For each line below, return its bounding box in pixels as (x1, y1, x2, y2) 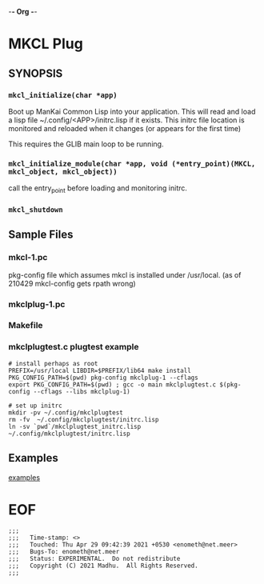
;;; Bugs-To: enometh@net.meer (8, 548, 120, 556)
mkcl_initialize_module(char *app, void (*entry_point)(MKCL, (8, 159, 256, 168)
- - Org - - (8, 7, 38, 16)
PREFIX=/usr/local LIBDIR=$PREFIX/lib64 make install (8, 366, 192, 374)
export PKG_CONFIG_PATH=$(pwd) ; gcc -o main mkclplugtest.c (8, 380, 217, 389)
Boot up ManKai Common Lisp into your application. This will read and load (8, 106, 256, 116)
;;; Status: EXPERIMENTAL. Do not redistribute (8, 555, 181, 563)
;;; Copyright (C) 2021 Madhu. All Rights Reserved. (8, 562, 198, 570)
